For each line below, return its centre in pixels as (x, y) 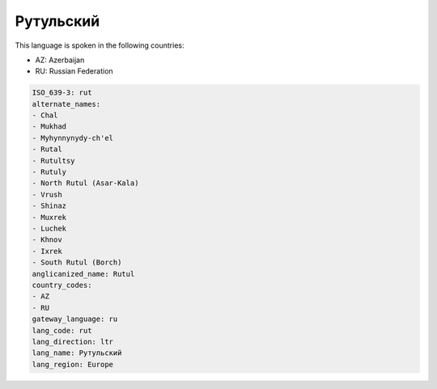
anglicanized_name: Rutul (83, 274)
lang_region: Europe (72, 364)
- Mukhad (49, 127)
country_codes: (62, 285)
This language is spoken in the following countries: (100, 45)
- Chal (45, 116)
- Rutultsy (53, 161)
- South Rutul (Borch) (77, 262)
